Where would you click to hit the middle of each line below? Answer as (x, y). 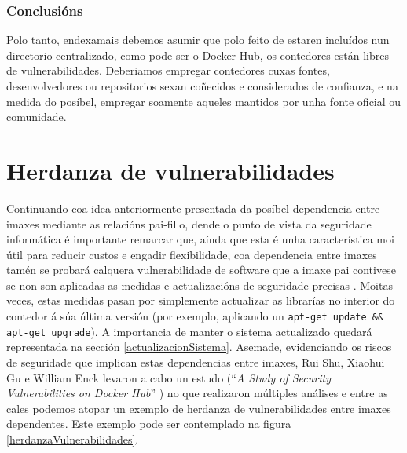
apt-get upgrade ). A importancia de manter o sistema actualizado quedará (189, 331)
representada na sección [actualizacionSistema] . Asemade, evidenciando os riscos (199, 347)
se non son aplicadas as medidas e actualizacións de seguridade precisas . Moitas (200, 285)
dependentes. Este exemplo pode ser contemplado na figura (149, 424)
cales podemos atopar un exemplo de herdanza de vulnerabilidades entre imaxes (199, 408)
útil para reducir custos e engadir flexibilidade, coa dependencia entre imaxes (192, 254)
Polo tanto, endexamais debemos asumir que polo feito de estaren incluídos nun (198, 40)
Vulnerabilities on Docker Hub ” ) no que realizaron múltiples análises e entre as (197, 393)
